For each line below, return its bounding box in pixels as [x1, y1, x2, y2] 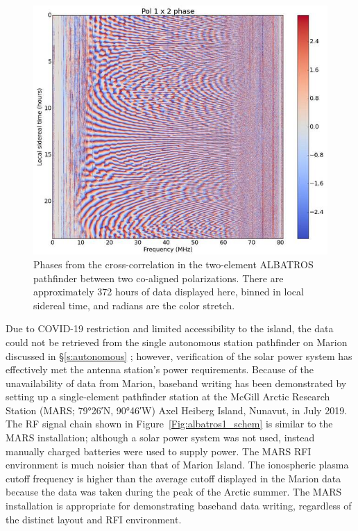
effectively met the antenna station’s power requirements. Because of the [6, 362, 314, 377]
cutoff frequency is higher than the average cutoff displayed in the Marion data [6, 471, 341, 485]
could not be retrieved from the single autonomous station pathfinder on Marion [6, 334, 348, 349]
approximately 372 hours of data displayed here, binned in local [33, 284, 304, 299]
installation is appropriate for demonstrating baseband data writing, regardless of [6, 498, 352, 513]
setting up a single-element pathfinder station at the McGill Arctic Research [6, 389, 330, 404]
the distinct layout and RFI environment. [6, 512, 182, 526]
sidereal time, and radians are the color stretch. [33, 297, 235, 312]
